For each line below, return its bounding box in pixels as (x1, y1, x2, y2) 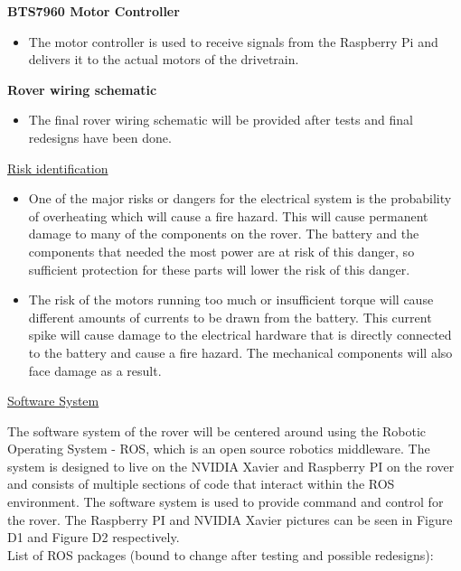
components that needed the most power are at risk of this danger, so (28, 241, 415, 260)
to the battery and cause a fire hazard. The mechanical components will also (28, 342, 453, 361)
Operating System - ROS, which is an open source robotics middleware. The (7, 439, 430, 458)
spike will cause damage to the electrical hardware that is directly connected (28, 325, 452, 344)
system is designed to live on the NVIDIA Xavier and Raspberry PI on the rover (7, 456, 455, 475)
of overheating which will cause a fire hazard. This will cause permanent (28, 206, 428, 225)
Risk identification (7, 158, 108, 177)
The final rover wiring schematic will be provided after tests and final (28, 110, 413, 129)
